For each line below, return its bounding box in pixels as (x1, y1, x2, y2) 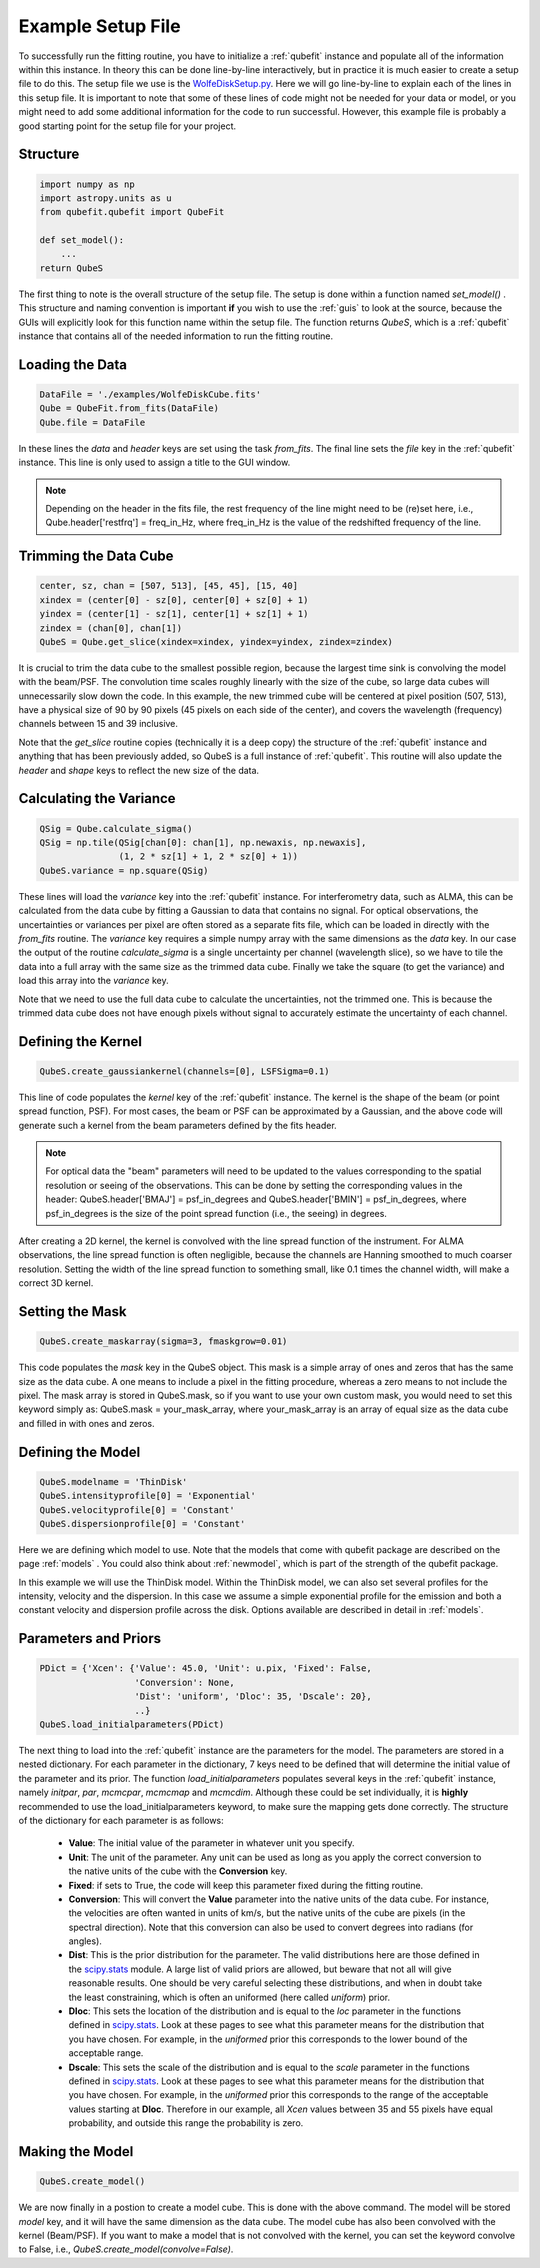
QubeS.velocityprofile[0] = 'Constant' (39, 1504, 235, 1515)
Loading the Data (18, 356, 128, 373)
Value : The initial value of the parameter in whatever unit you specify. (68, 1837, 355, 1849)
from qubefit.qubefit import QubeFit (39, 206, 225, 218)
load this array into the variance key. (18, 975, 169, 987)
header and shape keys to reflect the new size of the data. (18, 764, 260, 776)
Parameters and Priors (18, 1630, 162, 1647)
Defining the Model (18, 1443, 141, 1460)
